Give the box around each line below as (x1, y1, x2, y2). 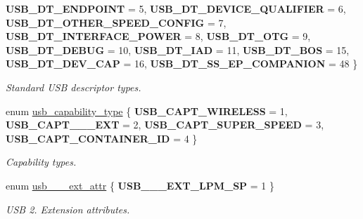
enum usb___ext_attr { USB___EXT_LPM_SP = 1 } (6, 178, 274, 192)
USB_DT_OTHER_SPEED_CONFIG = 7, (6, 15, 227, 29)
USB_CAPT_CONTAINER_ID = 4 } (6, 131, 198, 145)
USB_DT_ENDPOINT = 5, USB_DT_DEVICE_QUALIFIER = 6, (6, 1, 346, 15)
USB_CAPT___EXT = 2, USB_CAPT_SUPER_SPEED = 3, (6, 117, 324, 132)
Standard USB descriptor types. (6, 79, 141, 94)
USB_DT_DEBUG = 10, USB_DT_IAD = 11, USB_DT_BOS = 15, (6, 42, 350, 57)
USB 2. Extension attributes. (6, 201, 130, 216)
